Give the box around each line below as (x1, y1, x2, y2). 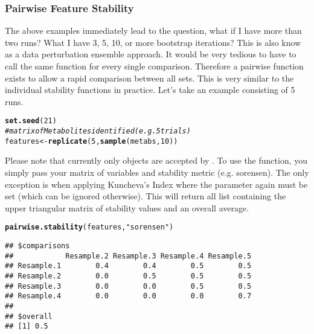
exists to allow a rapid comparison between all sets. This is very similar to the (5, 71, 294, 84)
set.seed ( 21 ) (5, 117, 57, 126)
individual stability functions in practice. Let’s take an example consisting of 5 (5, 83, 295, 96)
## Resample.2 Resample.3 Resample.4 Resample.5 (5, 251, 252, 260)
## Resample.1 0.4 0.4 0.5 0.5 (5, 262, 252, 271)
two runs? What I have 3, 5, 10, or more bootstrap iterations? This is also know (5, 36, 301, 48)
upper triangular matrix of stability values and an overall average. (5, 201, 249, 214)
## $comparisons (5, 241, 70, 250)
